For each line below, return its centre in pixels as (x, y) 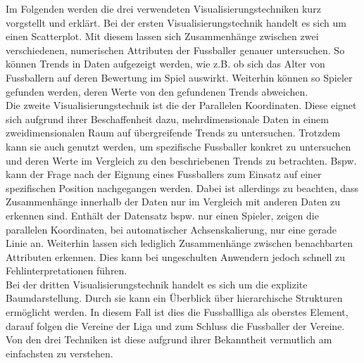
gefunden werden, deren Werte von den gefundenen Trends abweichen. (157, 91)
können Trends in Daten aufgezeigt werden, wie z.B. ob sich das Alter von (165, 64)
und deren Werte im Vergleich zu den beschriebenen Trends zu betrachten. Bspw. (181, 160)
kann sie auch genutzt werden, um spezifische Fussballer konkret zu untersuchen (178, 146)
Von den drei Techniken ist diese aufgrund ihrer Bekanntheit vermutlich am (169, 339)
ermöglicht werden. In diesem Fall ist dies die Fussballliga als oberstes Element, (177, 312)
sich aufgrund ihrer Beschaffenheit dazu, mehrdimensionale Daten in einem (167, 119)
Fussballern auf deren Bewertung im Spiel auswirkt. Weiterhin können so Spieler (179, 77)
